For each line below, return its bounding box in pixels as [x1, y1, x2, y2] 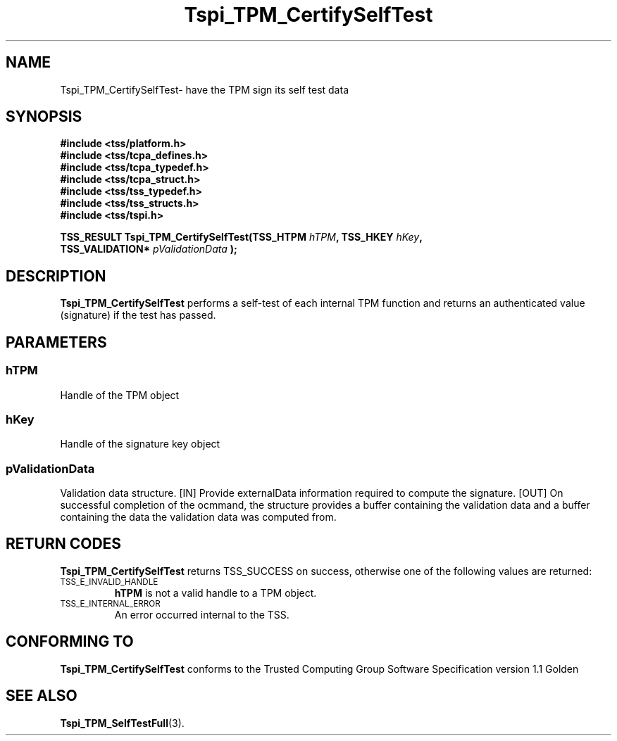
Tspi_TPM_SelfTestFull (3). [60, 716, 185, 729]
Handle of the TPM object [60, 388, 180, 401]
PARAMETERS [6, 333, 107, 351]
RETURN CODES [6, 535, 122, 553]
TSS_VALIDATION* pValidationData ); [60, 243, 237, 255]
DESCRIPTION [6, 267, 106, 285]
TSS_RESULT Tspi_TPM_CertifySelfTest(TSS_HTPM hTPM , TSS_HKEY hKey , [60, 231, 423, 243]
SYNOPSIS [6, 108, 82, 126]
